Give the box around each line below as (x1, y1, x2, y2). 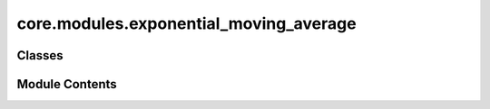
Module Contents (16, 77, 117, 92)
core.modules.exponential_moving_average (16, 14, 358, 33)
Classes (16, 48, 64, 63)
